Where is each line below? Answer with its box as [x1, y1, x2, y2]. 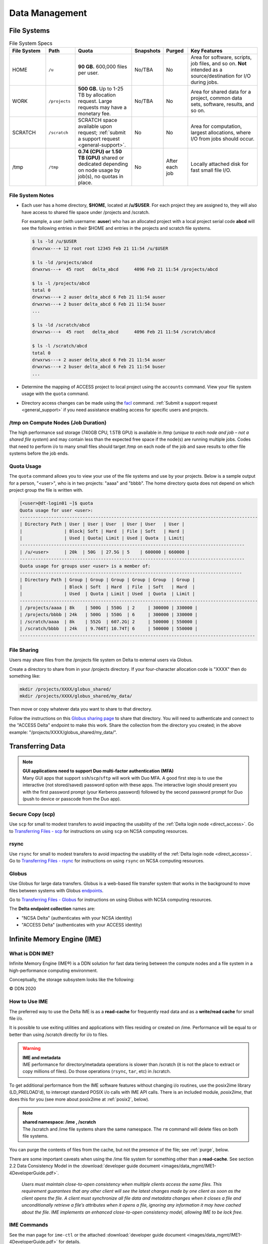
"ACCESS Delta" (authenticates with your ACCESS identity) [21, 922, 142, 928]
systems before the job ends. [9, 450, 69, 456]
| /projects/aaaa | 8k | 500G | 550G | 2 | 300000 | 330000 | [19, 605, 198, 611]
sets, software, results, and [190, 101, 254, 108]
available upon [77, 123, 112, 130]
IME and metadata [22, 1054, 61, 1060]
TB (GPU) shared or [77, 154, 124, 161]
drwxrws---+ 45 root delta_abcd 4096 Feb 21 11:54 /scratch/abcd [32, 329, 215, 335]
